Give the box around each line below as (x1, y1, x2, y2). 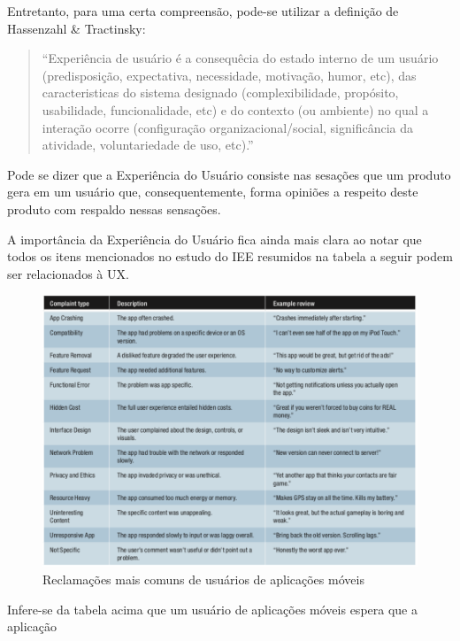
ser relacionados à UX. (7, 264, 129, 282)
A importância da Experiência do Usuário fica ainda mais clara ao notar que (7, 229, 422, 248)
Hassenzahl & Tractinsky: (7, 19, 146, 37)
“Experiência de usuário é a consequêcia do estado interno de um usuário (42, 49, 439, 67)
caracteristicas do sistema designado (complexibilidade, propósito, (42, 83, 399, 102)
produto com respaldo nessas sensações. (7, 199, 221, 218)
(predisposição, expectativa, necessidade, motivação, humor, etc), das (42, 66, 417, 84)
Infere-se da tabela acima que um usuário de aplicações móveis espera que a (7, 599, 418, 618)
